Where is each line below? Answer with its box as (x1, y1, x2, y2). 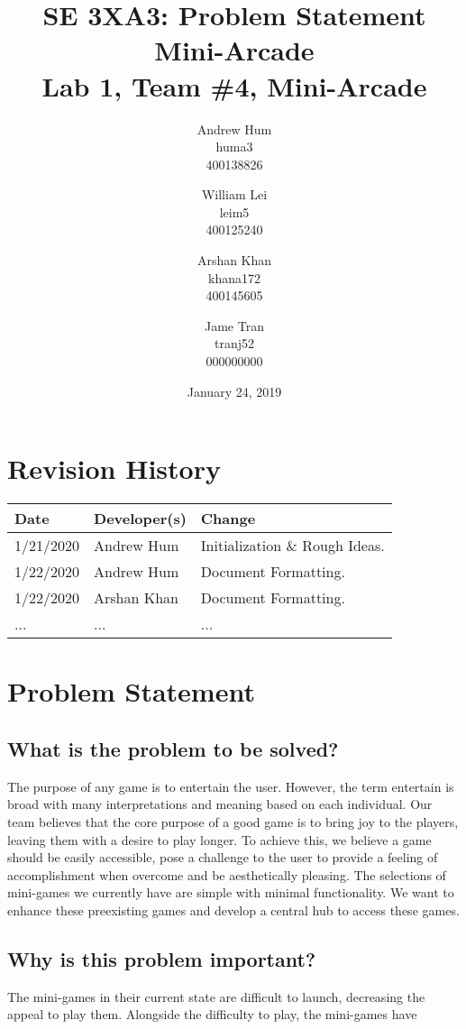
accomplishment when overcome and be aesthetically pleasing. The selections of (7, 865, 446, 884)
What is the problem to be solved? (7, 734, 339, 762)
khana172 (208, 268, 260, 287)
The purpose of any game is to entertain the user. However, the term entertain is (7, 776, 454, 795)
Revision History (7, 450, 221, 487)
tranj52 (214, 334, 254, 353)
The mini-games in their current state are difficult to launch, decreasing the (7, 987, 425, 1006)
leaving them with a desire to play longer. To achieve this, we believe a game (7, 830, 432, 849)
